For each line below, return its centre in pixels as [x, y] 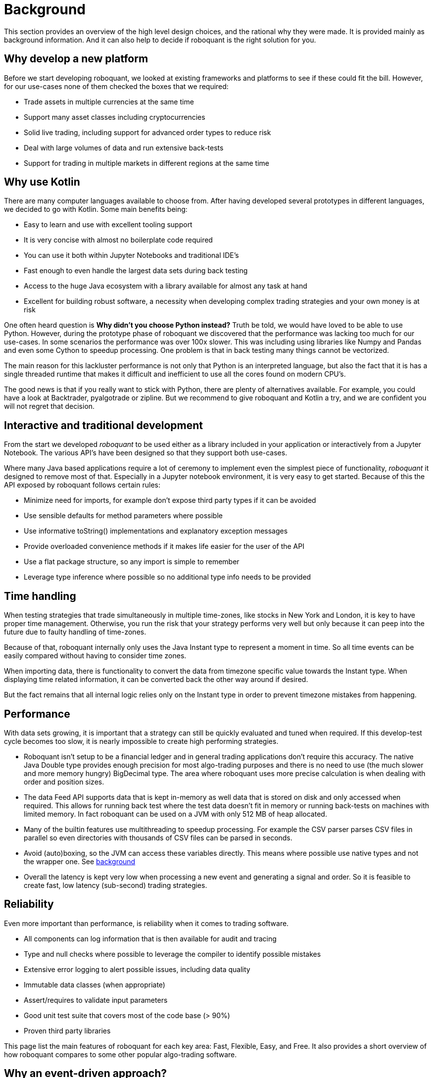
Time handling [40, 596]
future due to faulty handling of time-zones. [75, 632]
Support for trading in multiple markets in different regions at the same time [146, 163]
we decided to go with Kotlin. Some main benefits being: [96, 209]
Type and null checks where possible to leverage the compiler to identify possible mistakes [172, 954]
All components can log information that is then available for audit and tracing [150, 938]
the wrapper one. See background [80, 861]
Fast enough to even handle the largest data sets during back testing [136, 271]
